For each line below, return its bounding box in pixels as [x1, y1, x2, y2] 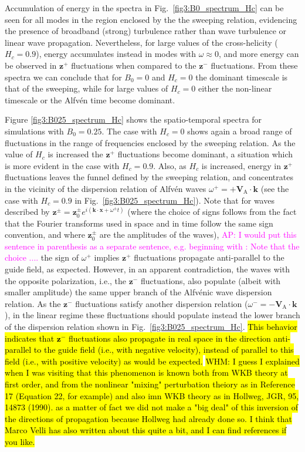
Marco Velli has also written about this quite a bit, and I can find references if [5, 424, 287, 436]
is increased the [48, 148, 103, 160]
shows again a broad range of [187, 124, 292, 137]
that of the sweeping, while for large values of [5, 82, 168, 95]
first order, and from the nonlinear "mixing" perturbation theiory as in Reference [5, 378, 295, 390]
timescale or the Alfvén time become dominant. [5, 93, 175, 106]
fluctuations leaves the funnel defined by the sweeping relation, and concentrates [5, 171, 293, 183]
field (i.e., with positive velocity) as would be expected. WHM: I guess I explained [5, 355, 300, 367]
